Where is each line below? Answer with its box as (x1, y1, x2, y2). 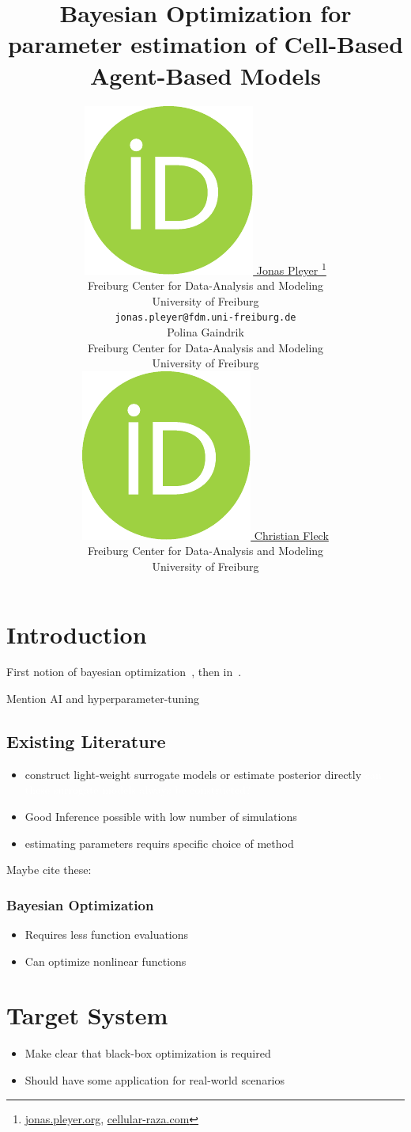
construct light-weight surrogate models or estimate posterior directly (25, 765, 362, 782)
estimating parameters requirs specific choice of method (25, 834, 294, 851)
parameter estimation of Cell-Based (7, 28, 404, 60)
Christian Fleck (254, 526, 329, 543)
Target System (6, 999, 168, 1031)
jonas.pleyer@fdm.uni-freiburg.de (115, 312, 296, 324)
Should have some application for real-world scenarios (25, 1071, 285, 1088)
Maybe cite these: (6, 861, 92, 878)
